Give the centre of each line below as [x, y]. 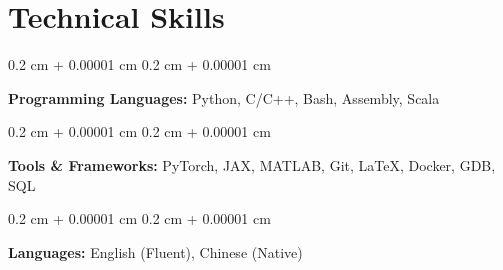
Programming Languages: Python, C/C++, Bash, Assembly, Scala [224, 97]
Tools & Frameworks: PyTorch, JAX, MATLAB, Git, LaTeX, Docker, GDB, [252, 164]
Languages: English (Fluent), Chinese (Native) [155, 251]
